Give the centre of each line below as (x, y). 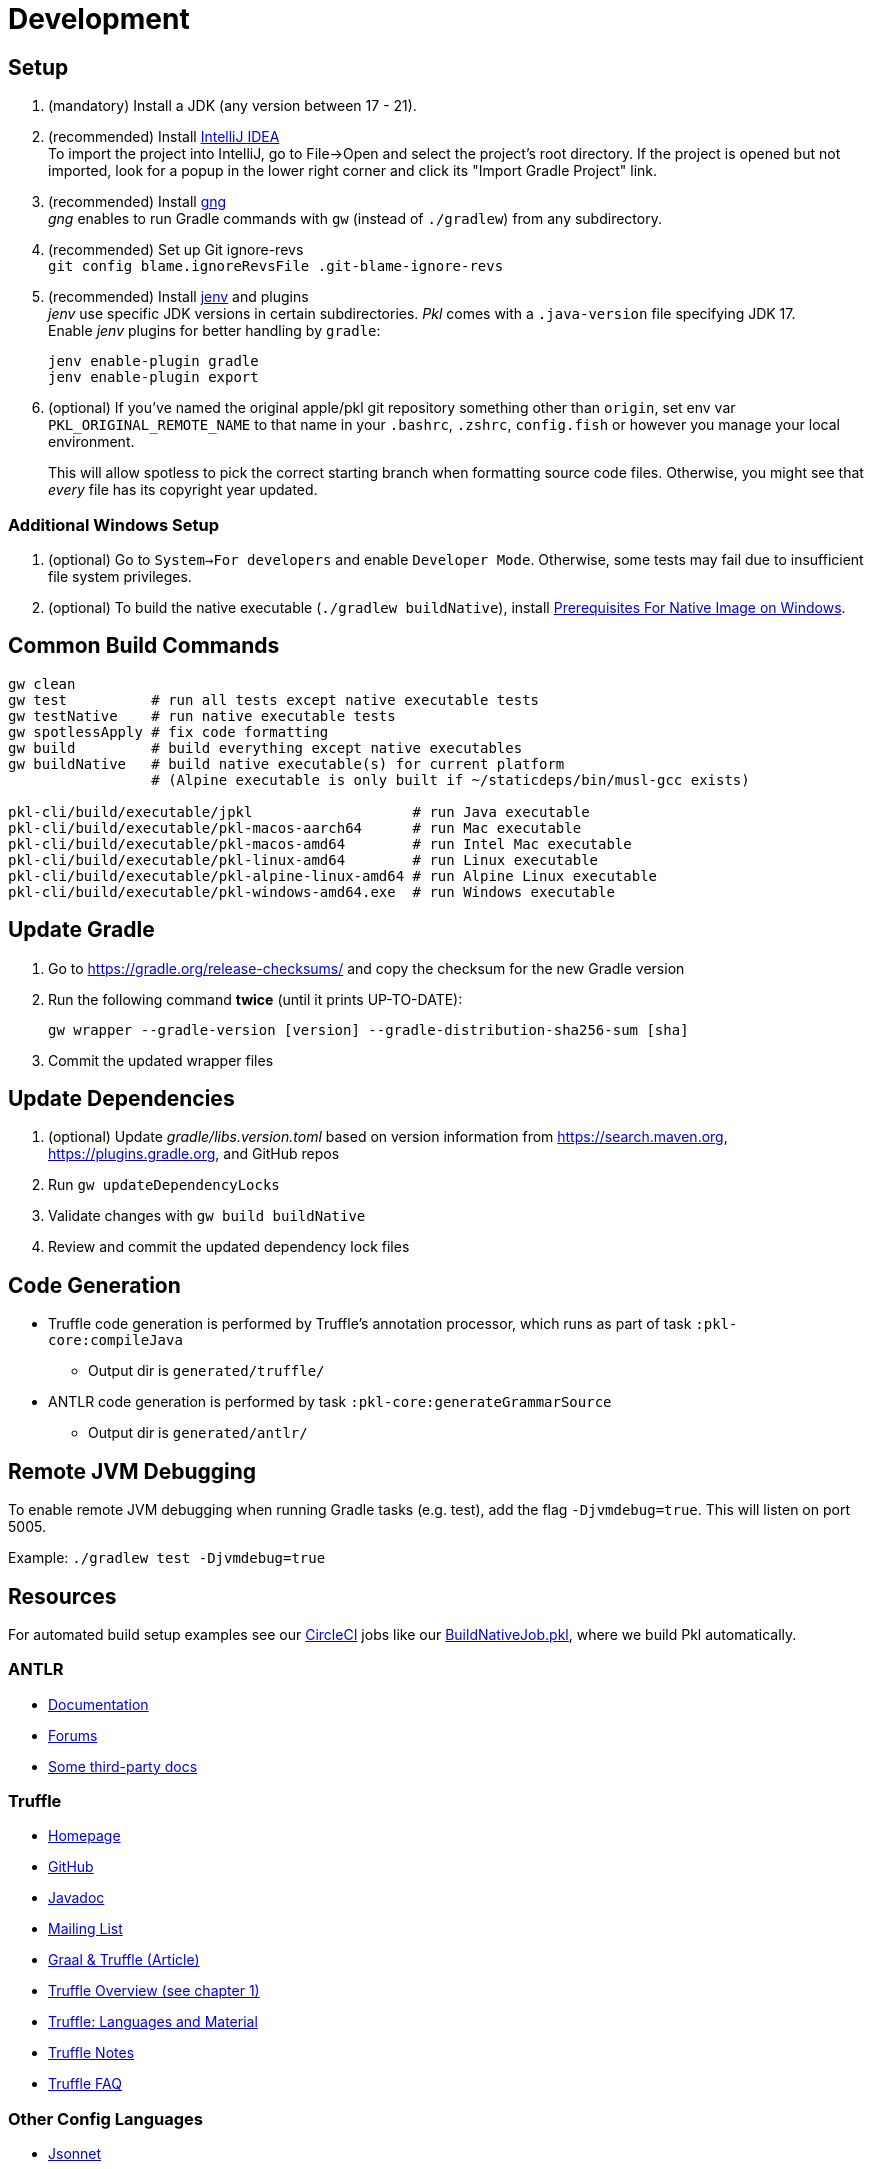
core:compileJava (115, 1340)
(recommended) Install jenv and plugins (178, 297)
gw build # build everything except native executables (265, 747)
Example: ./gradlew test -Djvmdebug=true (167, 1558)
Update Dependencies (121, 1099)
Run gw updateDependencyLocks (164, 1185)
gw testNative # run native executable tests (202, 715)
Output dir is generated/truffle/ (206, 1371)
